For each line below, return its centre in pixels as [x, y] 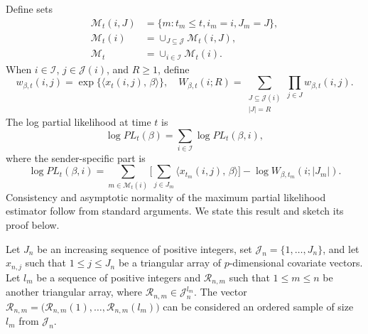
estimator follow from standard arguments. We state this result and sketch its [175, 211]
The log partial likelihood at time [79, 121]
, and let [341, 248]
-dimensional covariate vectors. [296, 263]
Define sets [29, 9]
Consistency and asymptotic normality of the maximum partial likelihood [166, 196]
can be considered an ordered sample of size [258, 306]
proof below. [33, 224]
